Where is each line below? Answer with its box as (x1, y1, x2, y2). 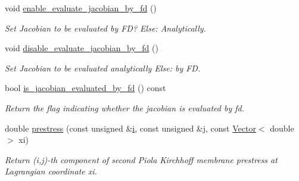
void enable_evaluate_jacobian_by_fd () (5, 2, 157, 14)
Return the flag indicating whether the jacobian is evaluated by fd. (5, 101, 245, 114)
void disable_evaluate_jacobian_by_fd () (5, 42, 158, 54)
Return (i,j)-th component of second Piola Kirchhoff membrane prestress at (5, 153, 278, 166)
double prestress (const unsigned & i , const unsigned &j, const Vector (5, 121, 256, 134)
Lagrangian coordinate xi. (5, 165, 97, 177)
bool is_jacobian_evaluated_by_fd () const (5, 82, 166, 94)
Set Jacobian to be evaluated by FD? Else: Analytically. (5, 21, 206, 34)
